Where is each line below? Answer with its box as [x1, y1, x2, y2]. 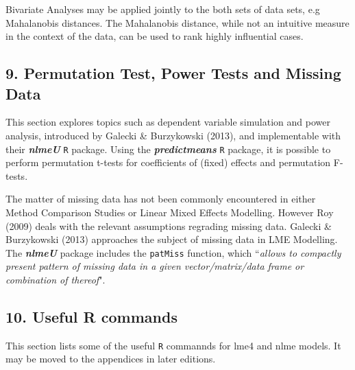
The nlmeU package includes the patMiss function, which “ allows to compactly [5, 245, 341, 259]
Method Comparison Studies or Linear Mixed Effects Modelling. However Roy [5, 205, 334, 219]
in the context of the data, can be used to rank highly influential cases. [5, 29, 304, 43]
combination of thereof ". [5, 273, 106, 287]
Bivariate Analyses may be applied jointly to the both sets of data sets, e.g [5, 2, 320, 16]
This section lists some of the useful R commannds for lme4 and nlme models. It [5, 338, 341, 352]
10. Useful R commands [5, 306, 177, 327]
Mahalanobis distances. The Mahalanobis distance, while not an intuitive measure [5, 15, 350, 30]
